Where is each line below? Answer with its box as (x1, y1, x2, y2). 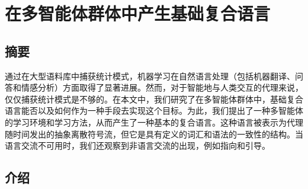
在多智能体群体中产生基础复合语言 (5, 1, 271, 25)
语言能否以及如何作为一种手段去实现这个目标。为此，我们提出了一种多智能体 (5, 104, 303, 117)
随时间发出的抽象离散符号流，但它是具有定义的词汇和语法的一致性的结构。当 (5, 127, 303, 140)
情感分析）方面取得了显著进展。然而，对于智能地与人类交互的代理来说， (21, 81, 303, 94)
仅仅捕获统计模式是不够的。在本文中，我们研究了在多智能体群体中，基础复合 (5, 92, 303, 105)
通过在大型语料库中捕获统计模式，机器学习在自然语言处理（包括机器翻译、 (5, 69, 295, 82)
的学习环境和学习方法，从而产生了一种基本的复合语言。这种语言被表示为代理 (5, 116, 303, 128)
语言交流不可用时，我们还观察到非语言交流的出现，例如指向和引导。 (5, 139, 270, 152)
